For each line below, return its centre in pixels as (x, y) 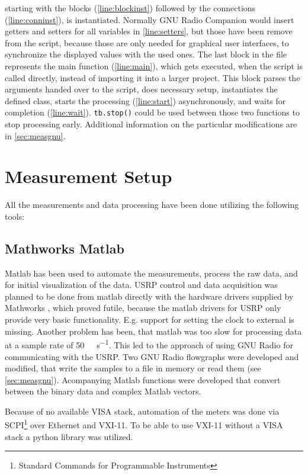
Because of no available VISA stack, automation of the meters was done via (142, 411)
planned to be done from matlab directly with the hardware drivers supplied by (149, 296)
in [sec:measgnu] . (35, 135)
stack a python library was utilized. (69, 436)
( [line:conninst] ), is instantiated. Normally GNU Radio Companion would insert (150, 19)
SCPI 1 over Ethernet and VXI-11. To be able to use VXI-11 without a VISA (144, 424)
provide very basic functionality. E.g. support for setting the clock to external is (150, 320)
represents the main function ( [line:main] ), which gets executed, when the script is (154, 65)
